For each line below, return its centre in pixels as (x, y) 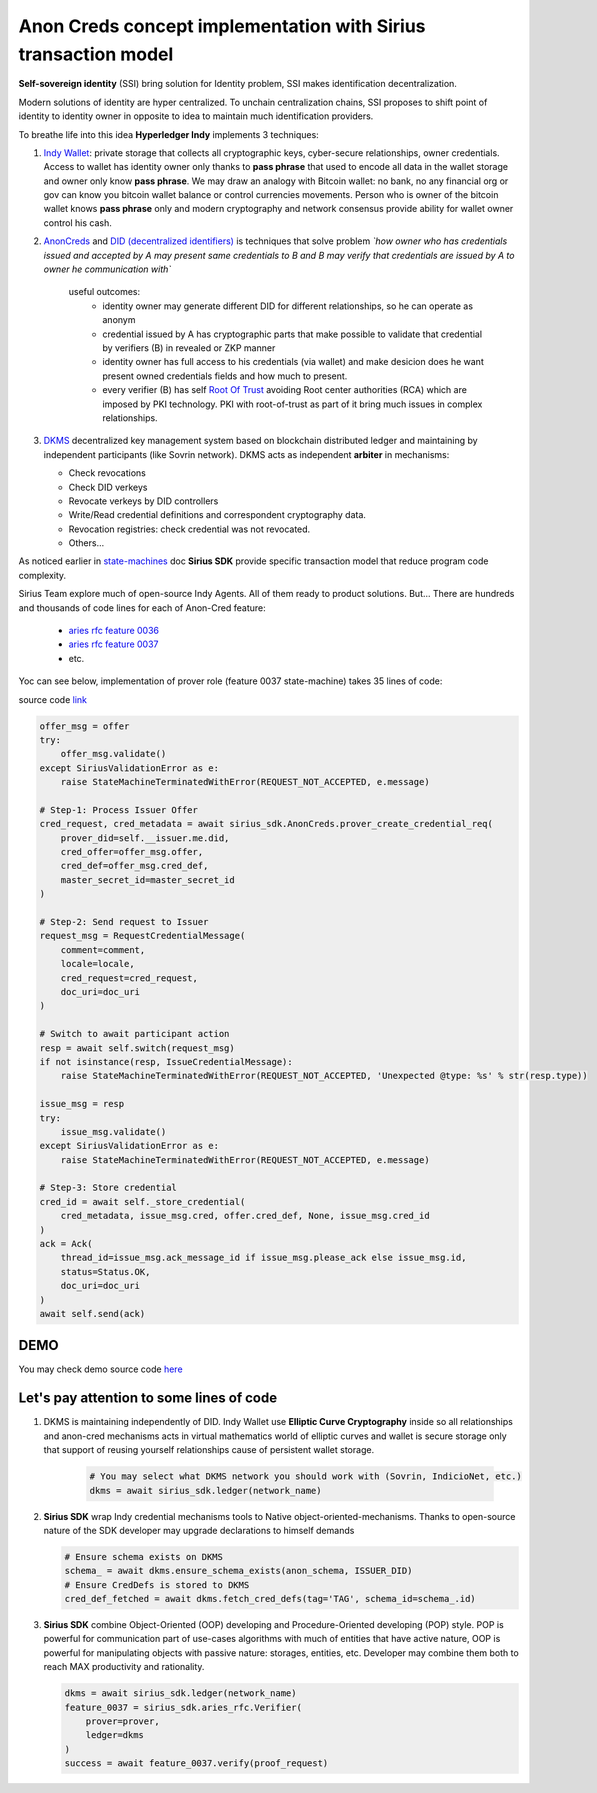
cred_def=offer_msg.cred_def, (134, 866)
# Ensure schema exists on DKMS (144, 1556)
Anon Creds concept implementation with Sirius (222, 26)
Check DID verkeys (108, 487)
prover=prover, (122, 1721)
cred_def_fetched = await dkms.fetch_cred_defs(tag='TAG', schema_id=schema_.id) (270, 1599)
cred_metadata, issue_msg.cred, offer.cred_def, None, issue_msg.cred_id (245, 1216)
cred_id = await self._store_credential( (142, 1201)
